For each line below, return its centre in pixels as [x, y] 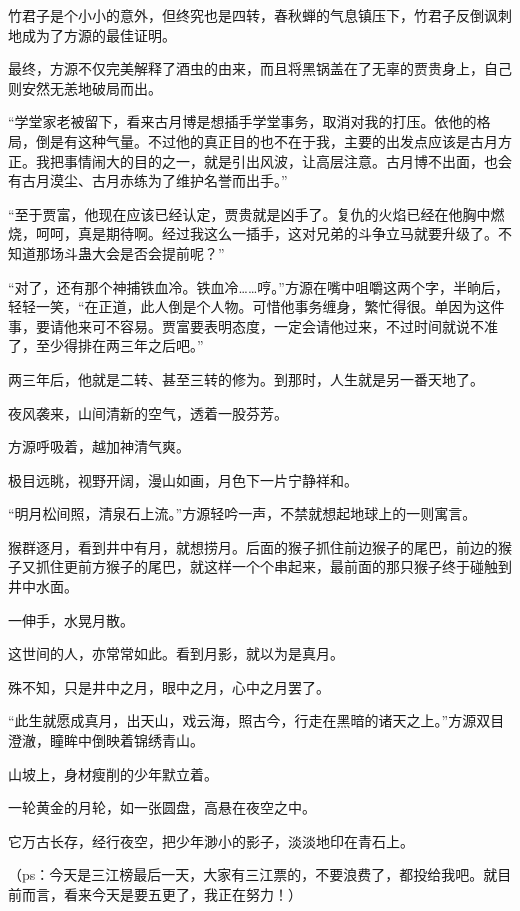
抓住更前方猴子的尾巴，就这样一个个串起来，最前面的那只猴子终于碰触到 [273, 566]
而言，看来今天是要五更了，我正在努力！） [161, 894]
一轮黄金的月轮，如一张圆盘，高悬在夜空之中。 [162, 807]
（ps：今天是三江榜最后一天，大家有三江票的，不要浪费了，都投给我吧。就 [253, 874]
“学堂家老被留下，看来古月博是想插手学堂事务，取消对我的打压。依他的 [242, 121]
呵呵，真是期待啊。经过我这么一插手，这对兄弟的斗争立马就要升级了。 [266, 233]
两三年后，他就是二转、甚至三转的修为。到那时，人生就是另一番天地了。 [246, 378]
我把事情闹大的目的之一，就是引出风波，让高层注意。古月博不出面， [259, 160]
